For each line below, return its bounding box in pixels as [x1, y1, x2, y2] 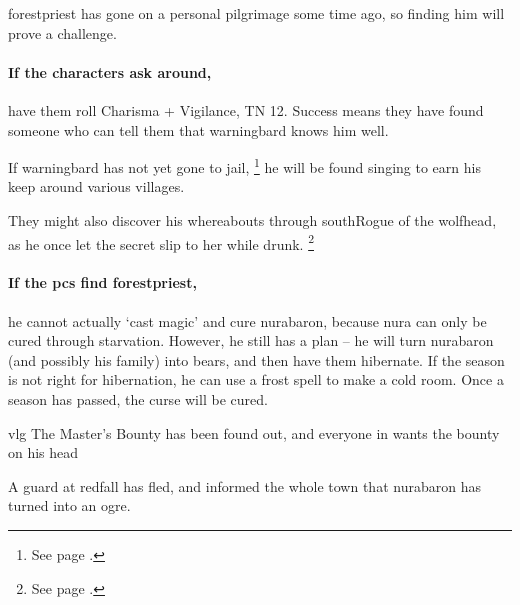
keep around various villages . [8, 176, 185, 197]
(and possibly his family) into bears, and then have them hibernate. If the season [8, 349, 505, 370]
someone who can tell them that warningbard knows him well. [8, 119, 389, 140]
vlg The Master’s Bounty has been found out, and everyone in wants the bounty [8, 422, 500, 443]
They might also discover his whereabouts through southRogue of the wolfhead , [8, 210, 497, 231]
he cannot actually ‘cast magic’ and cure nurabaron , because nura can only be [8, 310, 487, 331]
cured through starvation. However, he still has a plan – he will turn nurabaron [8, 330, 494, 351]
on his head [8, 442, 79, 463]
